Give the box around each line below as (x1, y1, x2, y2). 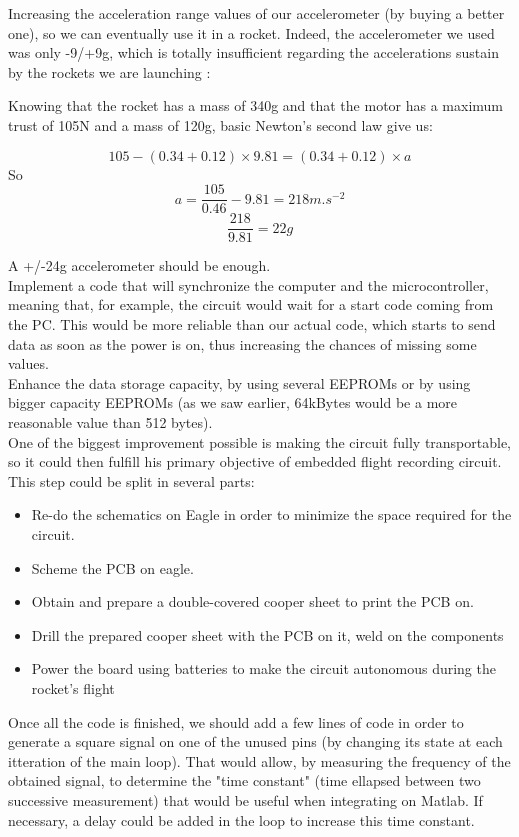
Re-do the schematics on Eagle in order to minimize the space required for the (31, 504, 512, 525)
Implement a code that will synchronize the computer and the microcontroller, (8, 274, 489, 295)
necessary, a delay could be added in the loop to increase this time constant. (8, 809, 475, 830)
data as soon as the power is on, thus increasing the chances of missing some (8, 333, 477, 354)
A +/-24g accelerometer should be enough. (8, 255, 271, 276)
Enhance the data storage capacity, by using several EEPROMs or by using (8, 372, 471, 393)
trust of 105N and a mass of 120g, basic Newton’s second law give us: (8, 114, 433, 135)
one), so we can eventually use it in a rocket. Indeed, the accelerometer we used (8, 22, 495, 43)
